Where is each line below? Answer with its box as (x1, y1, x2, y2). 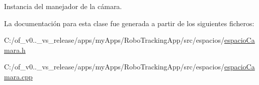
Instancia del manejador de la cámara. (4, 1, 122, 11)
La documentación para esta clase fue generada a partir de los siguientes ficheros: (4, 18, 254, 28)
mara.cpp (4, 71, 33, 81)
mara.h (4, 44, 26, 55)
